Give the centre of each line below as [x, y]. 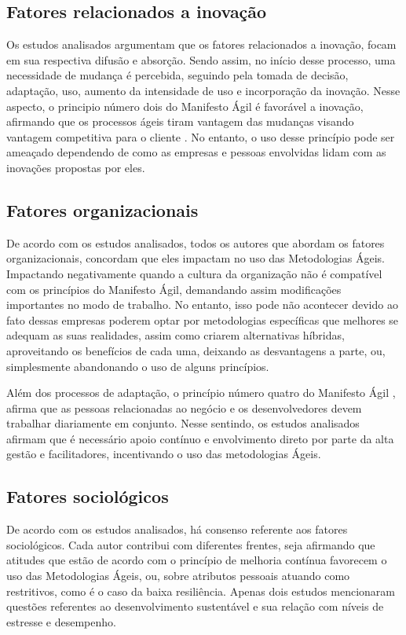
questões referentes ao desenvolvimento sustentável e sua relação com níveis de [195, 606]
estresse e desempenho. [61, 621]
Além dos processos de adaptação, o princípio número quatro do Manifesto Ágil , [201, 393]
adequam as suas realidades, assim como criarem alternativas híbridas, [176, 335]
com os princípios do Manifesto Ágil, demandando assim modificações [174, 289]
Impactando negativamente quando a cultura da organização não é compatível [194, 273]
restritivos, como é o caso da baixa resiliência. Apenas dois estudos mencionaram [201, 591]
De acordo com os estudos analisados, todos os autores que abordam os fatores [196, 242]
